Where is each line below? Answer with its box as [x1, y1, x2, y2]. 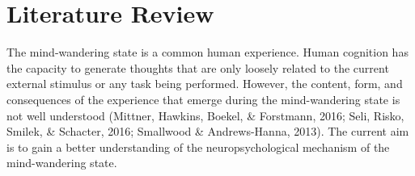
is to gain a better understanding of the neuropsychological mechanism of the [6, 138, 390, 155]
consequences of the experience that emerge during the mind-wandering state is [6, 90, 400, 107]
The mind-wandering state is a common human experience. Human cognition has [6, 44, 409, 61]
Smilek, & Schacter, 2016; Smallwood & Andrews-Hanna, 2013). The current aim [6, 123, 409, 140]
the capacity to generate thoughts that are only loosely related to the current [6, 59, 389, 76]
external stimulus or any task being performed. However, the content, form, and [6, 75, 403, 92]
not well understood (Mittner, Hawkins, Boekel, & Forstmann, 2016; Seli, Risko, [6, 107, 404, 124]
